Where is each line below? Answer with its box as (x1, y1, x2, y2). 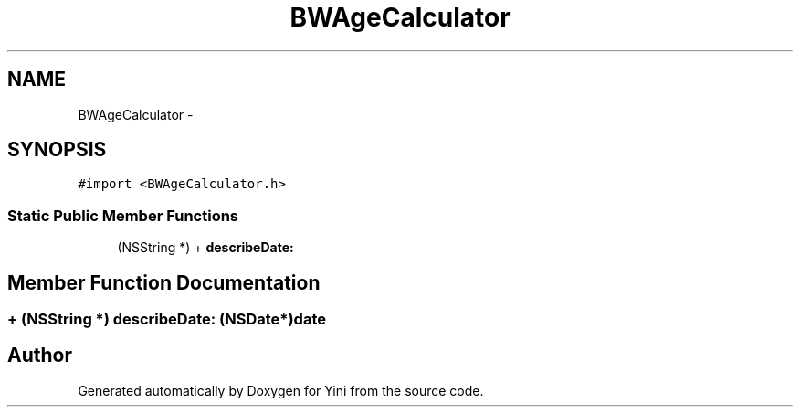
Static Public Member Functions (7, 206, 239, 225)
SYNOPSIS (7, 138, 107, 162)
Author (7, 344, 72, 367)
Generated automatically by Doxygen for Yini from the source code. (78, 382, 484, 398)
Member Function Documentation (7, 271, 321, 294)
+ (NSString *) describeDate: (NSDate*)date (7, 310, 327, 329)
